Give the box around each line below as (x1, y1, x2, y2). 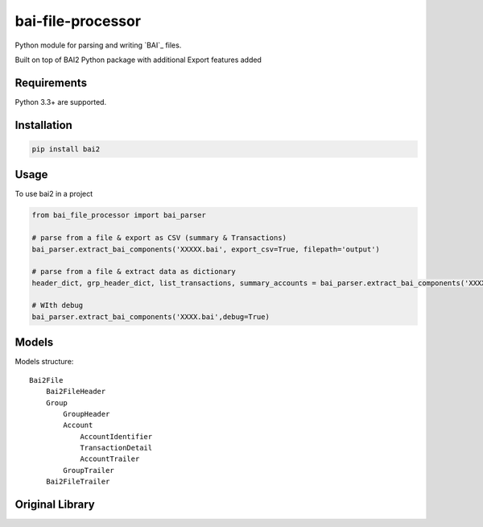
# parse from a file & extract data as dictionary (31, 267, 237, 276)
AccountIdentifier (80, 432, 153, 441)
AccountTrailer (80, 454, 140, 463)
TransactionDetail (80, 443, 153, 453)
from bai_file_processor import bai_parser (31, 210, 207, 220)
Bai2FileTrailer (45, 477, 110, 487)
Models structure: (14, 357, 74, 367)
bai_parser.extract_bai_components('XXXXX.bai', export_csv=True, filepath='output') (31, 244, 380, 254)
